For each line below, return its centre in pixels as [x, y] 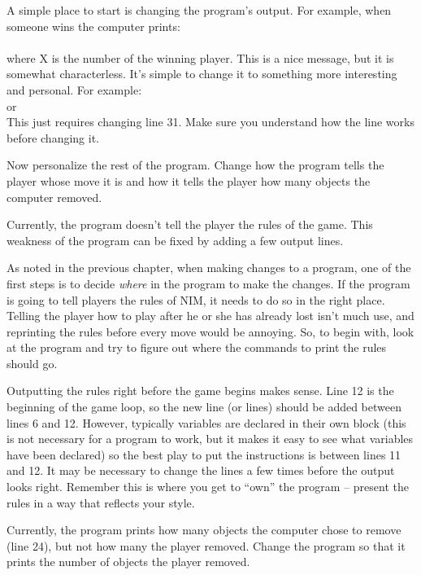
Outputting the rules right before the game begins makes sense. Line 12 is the [200, 391]
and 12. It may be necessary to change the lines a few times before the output [201, 470]
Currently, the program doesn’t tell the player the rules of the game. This [190, 224]
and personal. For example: [74, 89]
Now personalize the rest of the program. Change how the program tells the [195, 165]
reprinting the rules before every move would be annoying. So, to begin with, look [210, 331]
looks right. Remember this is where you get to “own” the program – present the [208, 487]
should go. [32, 363]
